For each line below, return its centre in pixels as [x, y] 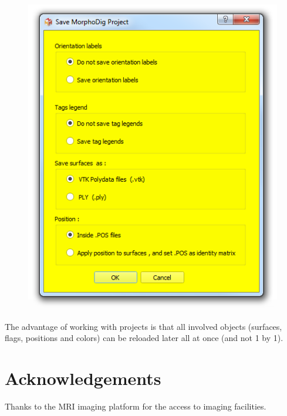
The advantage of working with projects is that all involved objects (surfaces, [143, 326]
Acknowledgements [83, 378]
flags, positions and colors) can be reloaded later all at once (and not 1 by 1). [144, 338]
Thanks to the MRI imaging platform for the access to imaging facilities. [136, 406]
